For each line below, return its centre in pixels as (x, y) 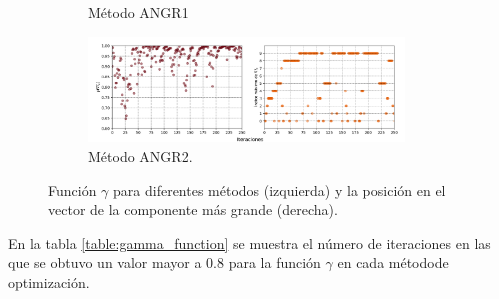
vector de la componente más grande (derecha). (193, 209)
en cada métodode (393, 262)
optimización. (49, 281)
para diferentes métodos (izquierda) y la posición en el (279, 189)
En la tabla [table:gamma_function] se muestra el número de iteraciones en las (249, 242)
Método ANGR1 (138, 12)
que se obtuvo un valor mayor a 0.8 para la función (164, 262)
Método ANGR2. (140, 155)
